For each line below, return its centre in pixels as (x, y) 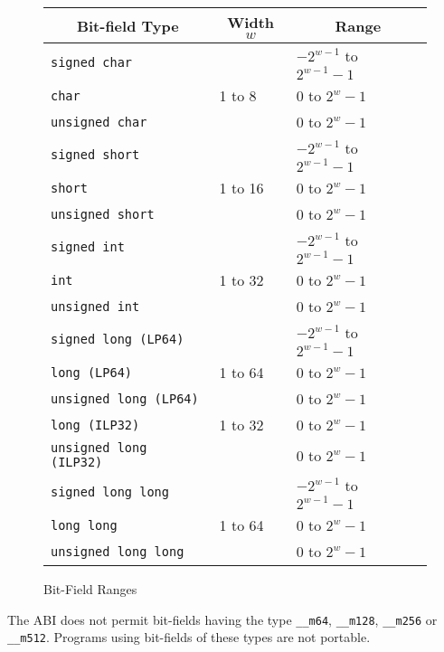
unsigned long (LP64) (125, 398)
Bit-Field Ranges (90, 589)
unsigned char (99, 122)
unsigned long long (118, 551)
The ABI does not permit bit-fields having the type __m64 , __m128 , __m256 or (222, 619)
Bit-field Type (128, 25)
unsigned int (95, 306)
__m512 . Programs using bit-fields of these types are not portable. (189, 637)
